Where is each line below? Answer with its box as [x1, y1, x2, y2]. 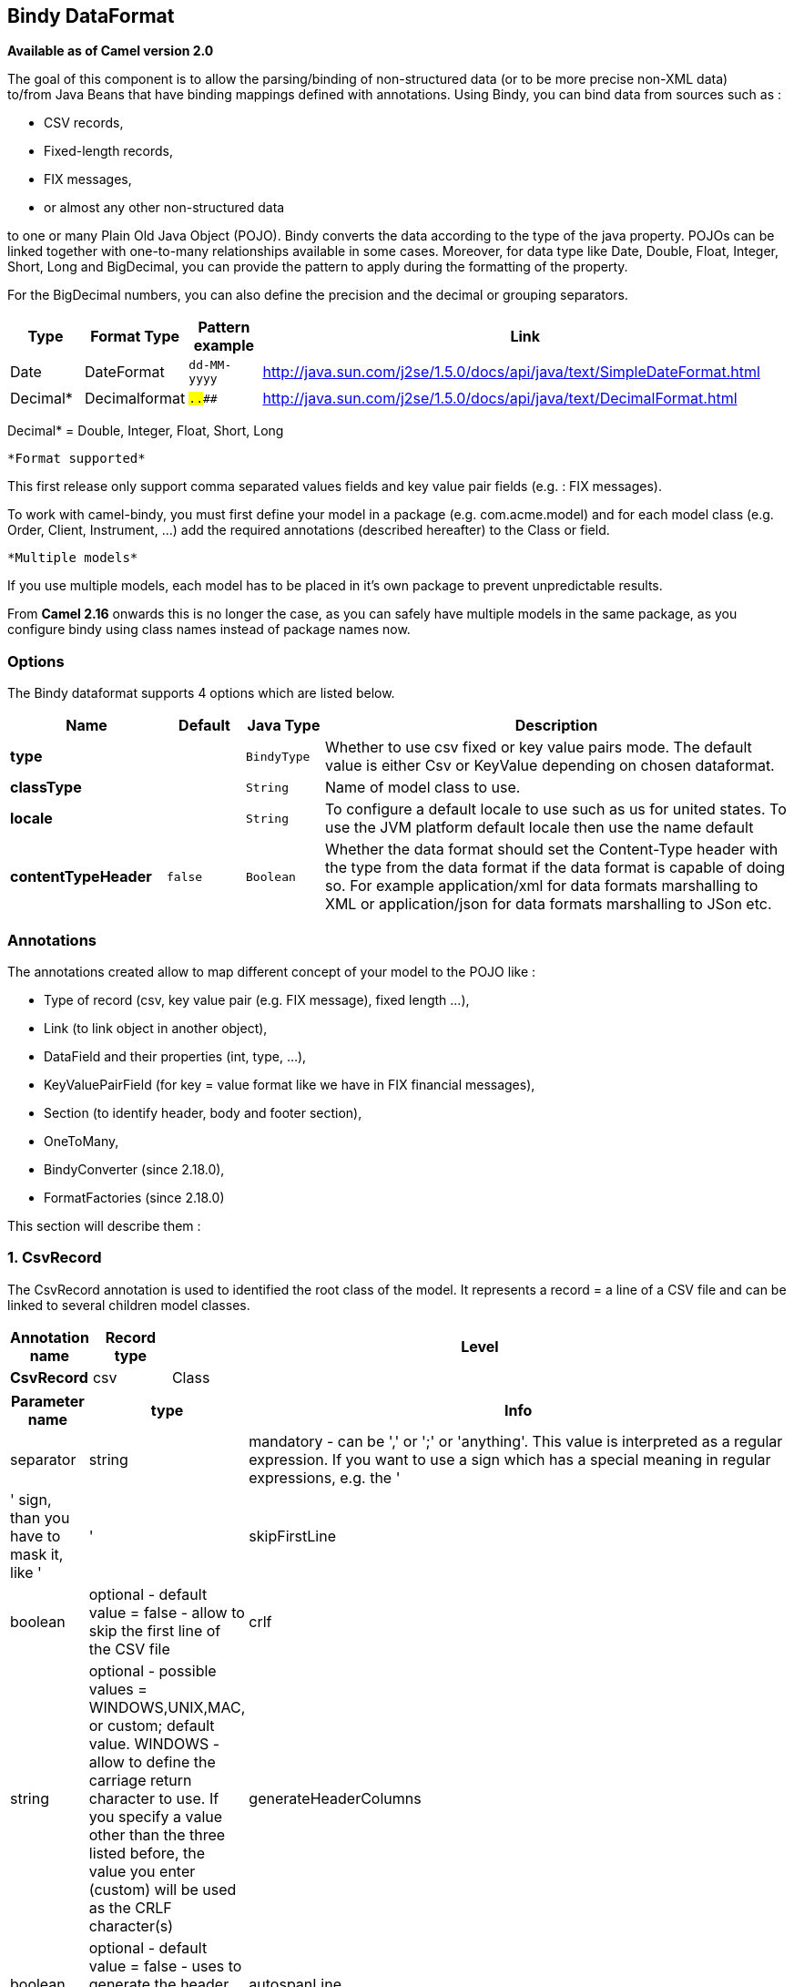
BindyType [246, 749, 310, 763]
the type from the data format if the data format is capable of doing [325, 858, 786, 877]
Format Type [90, 327, 180, 346]
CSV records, [44, 115, 124, 131]
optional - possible [88, 1661, 217, 1680]
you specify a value [88, 1807, 223, 1826]
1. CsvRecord [7, 1248, 102, 1267]
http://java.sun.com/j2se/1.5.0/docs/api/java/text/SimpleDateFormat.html [262, 363, 760, 382]
